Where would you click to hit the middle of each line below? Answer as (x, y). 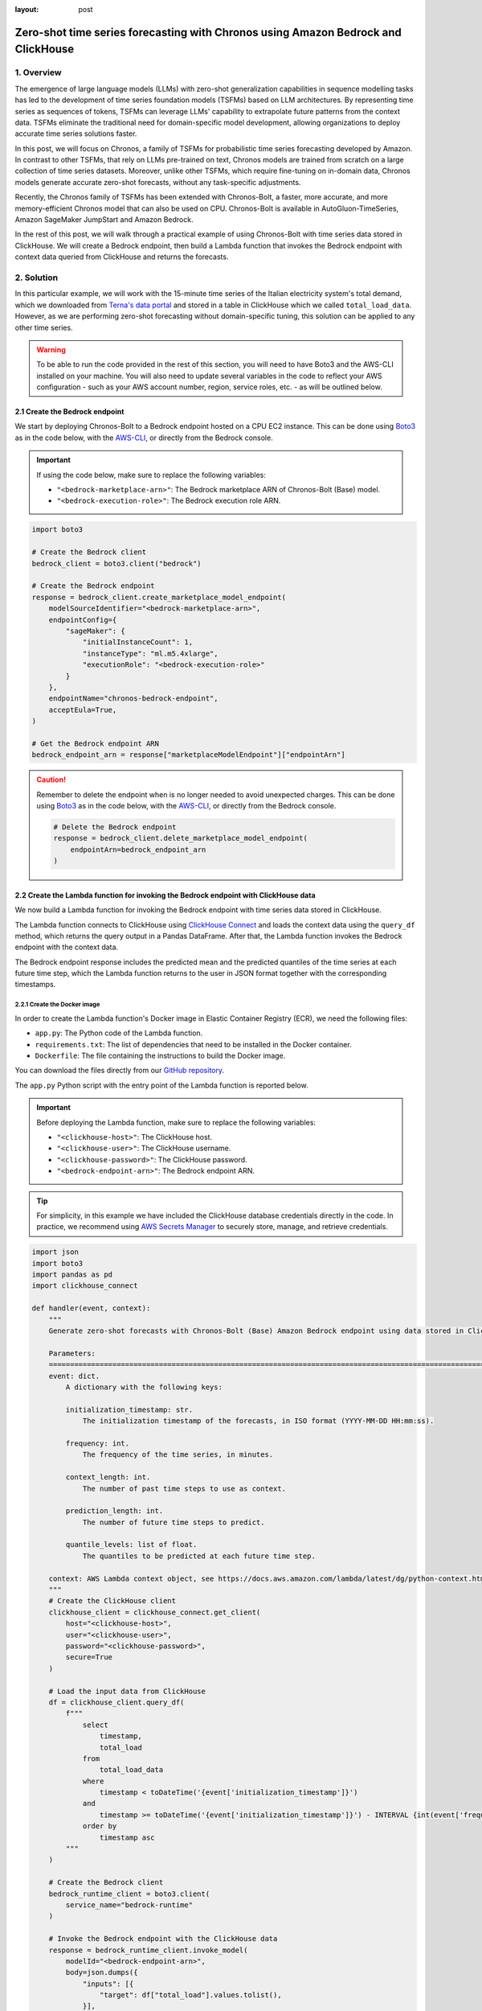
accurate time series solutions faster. (76, 134)
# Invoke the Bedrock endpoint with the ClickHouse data (163, 1939)
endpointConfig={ (83, 620)
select (95, 1725)
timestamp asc (127, 1837)
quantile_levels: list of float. (131, 1545)
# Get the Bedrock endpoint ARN (96, 743)
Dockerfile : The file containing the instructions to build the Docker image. (160, 1056)
